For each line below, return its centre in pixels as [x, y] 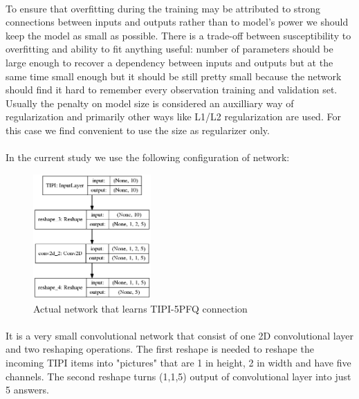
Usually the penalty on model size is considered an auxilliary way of [150, 103]
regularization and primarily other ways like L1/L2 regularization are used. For [173, 117]
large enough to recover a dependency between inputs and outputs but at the [169, 62]
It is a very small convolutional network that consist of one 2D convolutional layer [180, 335]
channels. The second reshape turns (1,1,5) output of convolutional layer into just [178, 376]
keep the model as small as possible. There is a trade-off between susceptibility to [178, 35]
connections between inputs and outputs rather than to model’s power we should [177, 22]
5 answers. [27, 390]
